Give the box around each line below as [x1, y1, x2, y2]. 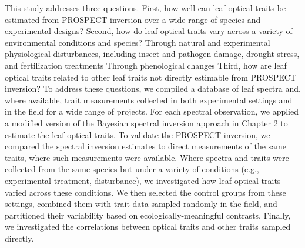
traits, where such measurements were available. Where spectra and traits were [5, 151, 289, 163]
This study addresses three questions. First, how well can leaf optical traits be [5, 2, 286, 14]
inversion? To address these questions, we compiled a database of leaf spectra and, [5, 82, 301, 95]
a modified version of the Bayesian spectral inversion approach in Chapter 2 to [5, 116, 288, 129]
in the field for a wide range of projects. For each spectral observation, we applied [5, 105, 299, 118]
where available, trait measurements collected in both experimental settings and [5, 93, 293, 106]
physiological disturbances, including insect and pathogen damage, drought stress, [5, 48, 300, 60]
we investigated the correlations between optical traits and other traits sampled [5, 220, 291, 233]
